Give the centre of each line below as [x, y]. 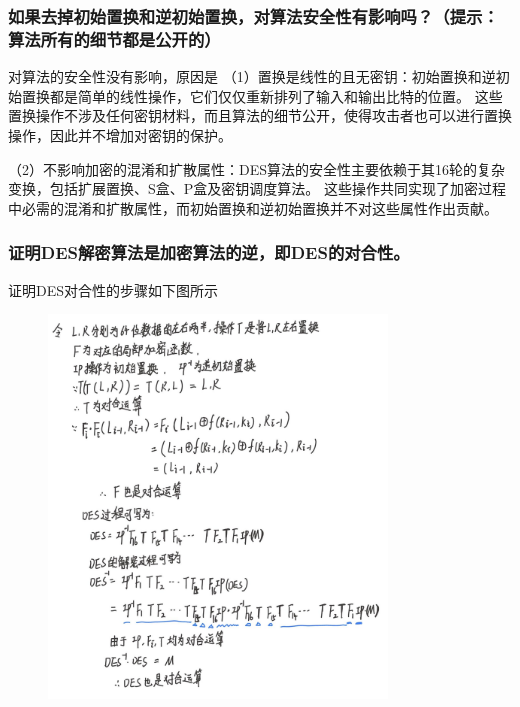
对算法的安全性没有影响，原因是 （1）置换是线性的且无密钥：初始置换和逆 [252, 76]
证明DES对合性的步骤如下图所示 [113, 289]
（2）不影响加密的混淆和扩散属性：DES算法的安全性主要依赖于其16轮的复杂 [257, 168]
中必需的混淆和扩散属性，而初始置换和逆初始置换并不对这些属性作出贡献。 [253, 207]
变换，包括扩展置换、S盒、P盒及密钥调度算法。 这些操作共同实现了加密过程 [257, 188]
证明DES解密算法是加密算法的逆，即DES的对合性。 [209, 252]
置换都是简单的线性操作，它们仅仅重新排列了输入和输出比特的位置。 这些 [262, 95]
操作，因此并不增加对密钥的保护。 [120, 134]
